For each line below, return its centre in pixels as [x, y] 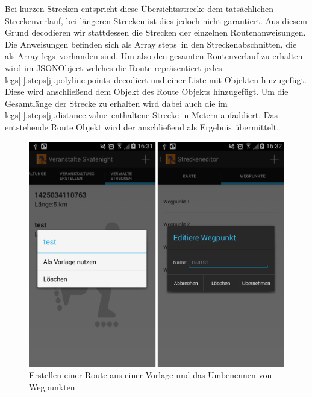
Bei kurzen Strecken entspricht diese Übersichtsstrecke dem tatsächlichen [139, 8]
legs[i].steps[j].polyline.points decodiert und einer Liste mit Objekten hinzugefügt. [156, 79]
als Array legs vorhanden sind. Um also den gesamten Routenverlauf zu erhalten [154, 56]
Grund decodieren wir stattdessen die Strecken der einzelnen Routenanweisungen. [155, 32]
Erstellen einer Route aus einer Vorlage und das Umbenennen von [151, 375]
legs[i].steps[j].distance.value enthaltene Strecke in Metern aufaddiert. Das [141, 115]
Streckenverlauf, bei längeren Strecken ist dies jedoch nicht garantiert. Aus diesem [156, 20]
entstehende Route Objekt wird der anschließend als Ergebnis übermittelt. [142, 126]
